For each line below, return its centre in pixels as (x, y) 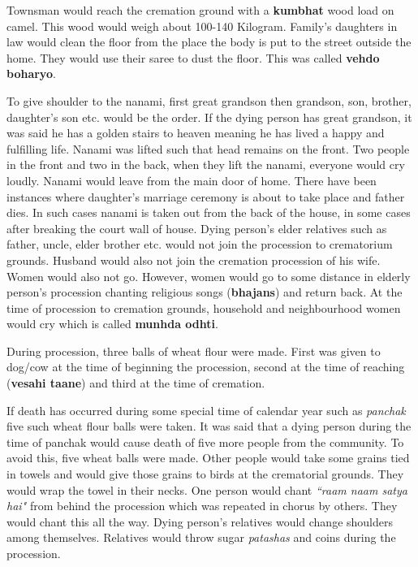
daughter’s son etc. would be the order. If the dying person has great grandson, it (209, 117)
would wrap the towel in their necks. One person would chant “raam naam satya (207, 489)
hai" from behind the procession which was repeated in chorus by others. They (202, 506)
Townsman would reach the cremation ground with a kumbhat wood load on (200, 10)
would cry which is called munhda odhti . (112, 324)
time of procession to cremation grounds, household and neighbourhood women (204, 307)
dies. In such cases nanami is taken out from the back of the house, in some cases (209, 212)
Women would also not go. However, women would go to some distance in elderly (209, 276)
